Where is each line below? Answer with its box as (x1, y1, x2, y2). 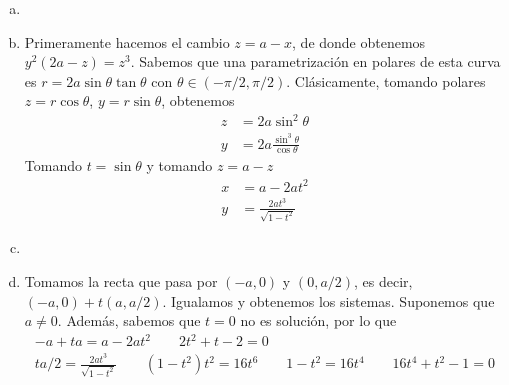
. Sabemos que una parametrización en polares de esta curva (130, 51, 501, 72)
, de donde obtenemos (292, 31, 426, 52)
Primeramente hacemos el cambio (24, 31, 230, 52)
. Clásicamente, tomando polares (286, 70, 486, 91)
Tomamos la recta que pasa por (24, 270, 218, 291)
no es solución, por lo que (240, 310, 397, 331)
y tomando (146, 155, 213, 176)
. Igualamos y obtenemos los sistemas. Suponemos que (162, 290, 495, 311)
